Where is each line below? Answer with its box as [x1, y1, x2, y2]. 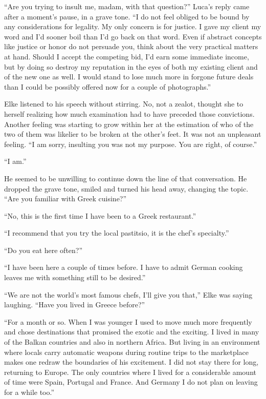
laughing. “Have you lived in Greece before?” [4, 299, 145, 310]
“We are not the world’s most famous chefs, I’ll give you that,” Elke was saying [4, 289, 253, 300]
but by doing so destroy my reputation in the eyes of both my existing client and [4, 61, 258, 72]
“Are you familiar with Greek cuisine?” [4, 193, 127, 204]
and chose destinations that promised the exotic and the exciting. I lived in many [4, 326, 259, 337]
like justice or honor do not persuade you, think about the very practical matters [4, 41, 258, 52]
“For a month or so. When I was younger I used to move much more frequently [4, 316, 252, 327]
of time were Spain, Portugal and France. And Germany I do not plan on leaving [4, 376, 258, 387]
